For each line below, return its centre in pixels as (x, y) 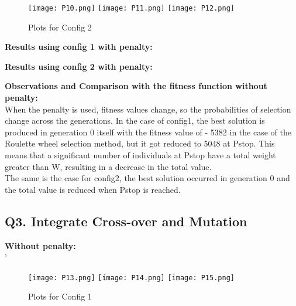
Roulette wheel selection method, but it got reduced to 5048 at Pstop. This (140, 143)
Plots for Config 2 (60, 27)
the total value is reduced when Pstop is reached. (93, 189)
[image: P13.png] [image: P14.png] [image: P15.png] (131, 278)
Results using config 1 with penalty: (79, 47)
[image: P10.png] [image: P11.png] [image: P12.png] (131, 8)
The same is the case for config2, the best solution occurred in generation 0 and (147, 178)
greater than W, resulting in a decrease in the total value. (108, 166)
